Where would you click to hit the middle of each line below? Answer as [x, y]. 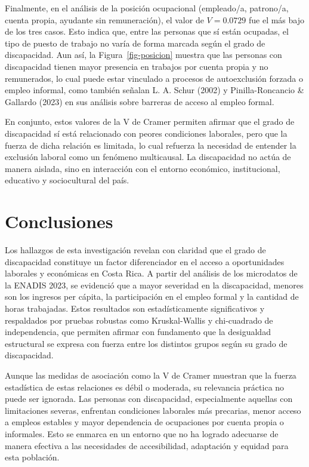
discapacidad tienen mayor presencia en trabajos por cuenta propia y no [137, 66]
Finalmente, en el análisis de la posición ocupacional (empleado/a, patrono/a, [147, 8]
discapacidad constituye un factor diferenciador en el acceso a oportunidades [145, 261]
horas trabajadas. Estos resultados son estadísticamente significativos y [135, 308]
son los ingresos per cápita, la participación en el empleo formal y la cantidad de [152, 297]
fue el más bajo [276, 19]
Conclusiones [59, 221]
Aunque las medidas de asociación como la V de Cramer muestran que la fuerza [151, 375]
